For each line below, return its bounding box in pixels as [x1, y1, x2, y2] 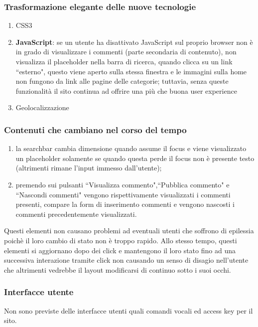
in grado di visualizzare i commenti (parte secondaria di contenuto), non [15, 46, 237, 57]
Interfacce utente [4, 286, 74, 298]
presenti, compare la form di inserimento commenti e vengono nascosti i [15, 199, 235, 209]
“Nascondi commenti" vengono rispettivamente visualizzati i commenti [15, 189, 231, 199]
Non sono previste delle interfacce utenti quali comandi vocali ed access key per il [4, 305, 253, 316]
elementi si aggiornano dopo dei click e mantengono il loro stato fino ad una [4, 245, 236, 255]
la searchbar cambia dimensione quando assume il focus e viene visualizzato [15, 143, 247, 154]
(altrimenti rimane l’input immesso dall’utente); [15, 163, 162, 173]
